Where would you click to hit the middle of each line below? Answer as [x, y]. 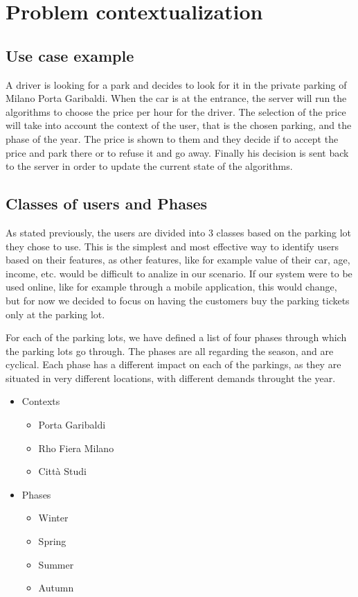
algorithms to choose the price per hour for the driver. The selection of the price [176, 111]
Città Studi [62, 471]
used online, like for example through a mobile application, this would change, [171, 287]
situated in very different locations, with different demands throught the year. [171, 378]
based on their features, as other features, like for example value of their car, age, [178, 260]
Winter [53, 518]
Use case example [70, 55]
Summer [56, 564]
